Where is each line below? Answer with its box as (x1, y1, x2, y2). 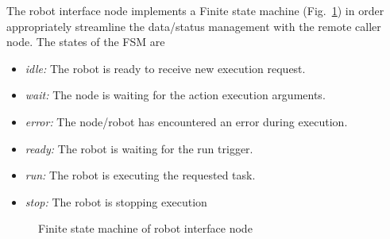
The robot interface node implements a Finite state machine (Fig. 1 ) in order (6, 2, 384, 18)
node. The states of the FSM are (6, 33, 165, 50)
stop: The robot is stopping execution (25, 193, 207, 210)
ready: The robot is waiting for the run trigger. (25, 140, 253, 156)
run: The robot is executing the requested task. (25, 167, 256, 183)
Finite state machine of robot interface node (38, 220, 253, 237)
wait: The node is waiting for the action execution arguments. (25, 87, 326, 103)
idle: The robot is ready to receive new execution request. (25, 60, 306, 76)
